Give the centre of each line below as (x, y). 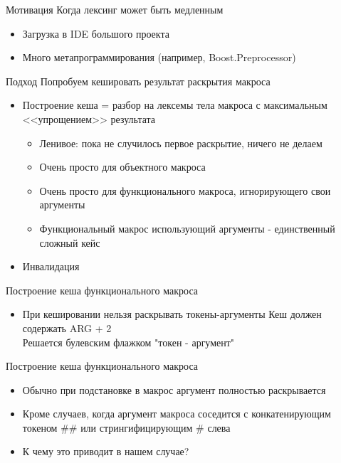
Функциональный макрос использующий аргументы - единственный (187, 228)
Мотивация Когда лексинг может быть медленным (115, 9)
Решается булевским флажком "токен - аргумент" (128, 342)
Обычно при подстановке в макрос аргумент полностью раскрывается (174, 389)
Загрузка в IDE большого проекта (96, 33)
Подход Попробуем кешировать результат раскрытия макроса (138, 81)
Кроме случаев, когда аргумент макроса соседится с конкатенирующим (177, 414)
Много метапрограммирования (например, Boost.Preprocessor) (159, 57)
